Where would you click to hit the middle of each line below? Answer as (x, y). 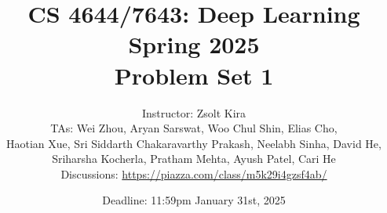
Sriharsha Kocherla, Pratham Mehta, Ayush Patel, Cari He (194, 159)
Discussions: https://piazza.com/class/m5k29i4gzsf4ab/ (194, 173)
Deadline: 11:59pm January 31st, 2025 (194, 200)
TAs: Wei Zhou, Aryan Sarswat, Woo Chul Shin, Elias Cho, (194, 128)
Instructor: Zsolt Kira (194, 112)
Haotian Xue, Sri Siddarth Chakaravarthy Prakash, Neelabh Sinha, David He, (194, 143)
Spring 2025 (194, 44)
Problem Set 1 (194, 75)
